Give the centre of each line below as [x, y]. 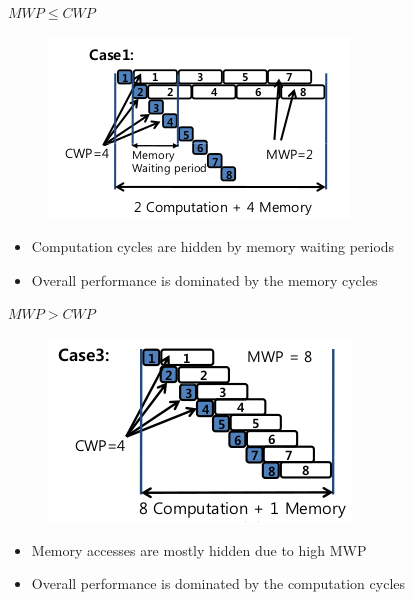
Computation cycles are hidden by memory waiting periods [213, 246]
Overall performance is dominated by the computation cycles [218, 583]
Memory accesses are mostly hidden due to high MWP [199, 549]
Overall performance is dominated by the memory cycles [204, 279]
